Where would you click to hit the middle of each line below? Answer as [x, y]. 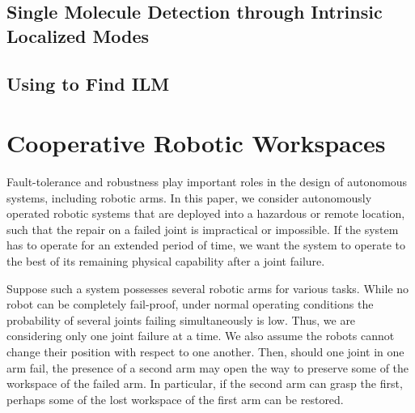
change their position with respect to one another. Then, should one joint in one [205, 352]
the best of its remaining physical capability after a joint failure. [166, 261]
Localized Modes [78, 35]
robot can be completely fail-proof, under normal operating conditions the [190, 304]
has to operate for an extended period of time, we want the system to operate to [206, 245]
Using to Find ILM [88, 83]
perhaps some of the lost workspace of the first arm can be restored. [175, 399]
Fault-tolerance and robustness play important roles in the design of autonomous [207, 182]
